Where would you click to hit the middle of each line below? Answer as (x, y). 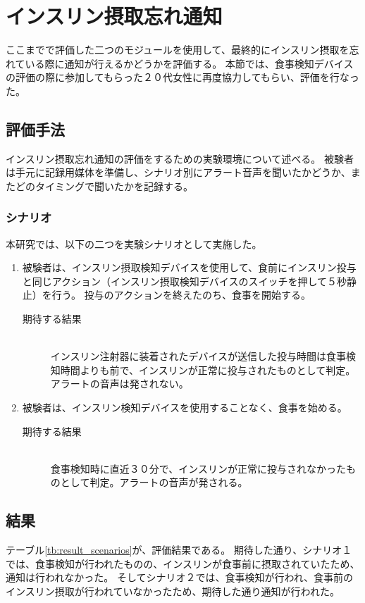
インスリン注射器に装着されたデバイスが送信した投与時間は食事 (198, 356)
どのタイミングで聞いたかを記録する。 (104, 186)
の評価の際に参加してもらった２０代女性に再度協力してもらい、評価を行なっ (182, 77)
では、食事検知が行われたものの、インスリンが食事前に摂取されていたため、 (183, 563)
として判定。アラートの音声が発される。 (154, 482)
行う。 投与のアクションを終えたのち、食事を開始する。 (181, 295)
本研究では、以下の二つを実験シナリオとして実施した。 (134, 243)
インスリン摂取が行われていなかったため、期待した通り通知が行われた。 (173, 591)
